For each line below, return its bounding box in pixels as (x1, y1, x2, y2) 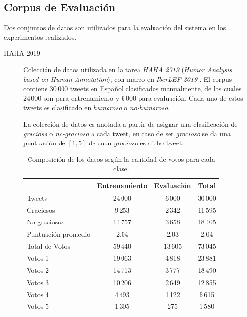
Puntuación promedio (27, 229, 91, 239)
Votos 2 (27, 265, 49, 275)
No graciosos (27, 217, 64, 227)
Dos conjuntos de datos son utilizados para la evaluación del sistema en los (4, 22, 226, 32)
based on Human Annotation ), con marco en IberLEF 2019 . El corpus (23, 74, 232, 84)
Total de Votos (27, 241, 70, 251)
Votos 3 (27, 277, 49, 287)
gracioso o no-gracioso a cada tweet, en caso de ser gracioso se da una (23, 128, 231, 138)
